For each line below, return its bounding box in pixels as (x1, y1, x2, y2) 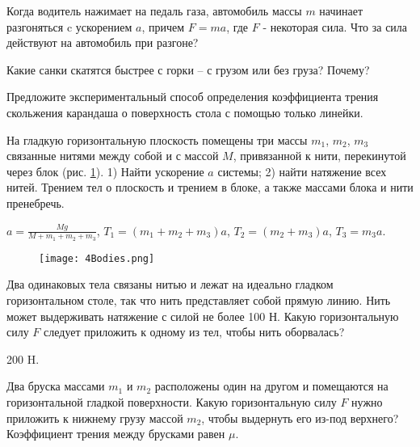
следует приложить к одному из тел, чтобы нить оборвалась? (44, 323, 345, 340)
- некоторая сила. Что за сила (262, 18, 408, 35)
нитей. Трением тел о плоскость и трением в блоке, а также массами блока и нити (6, 179, 414, 196)
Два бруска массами (6, 377, 105, 394)
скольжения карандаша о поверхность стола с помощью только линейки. (6, 103, 363, 120)
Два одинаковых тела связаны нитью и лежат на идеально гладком (6, 276, 334, 293)
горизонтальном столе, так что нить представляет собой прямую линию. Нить (6, 292, 391, 309)
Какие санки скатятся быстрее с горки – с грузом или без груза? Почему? (6, 61, 370, 78)
